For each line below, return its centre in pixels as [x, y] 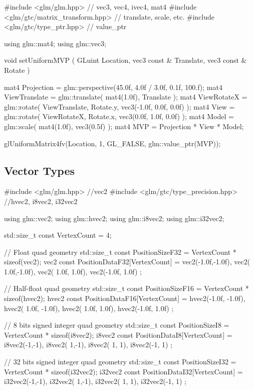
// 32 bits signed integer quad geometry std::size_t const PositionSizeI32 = [120, 362]
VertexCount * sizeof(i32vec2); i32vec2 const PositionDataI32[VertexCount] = [123, 371]
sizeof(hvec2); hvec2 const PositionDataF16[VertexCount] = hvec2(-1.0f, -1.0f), [125, 298]
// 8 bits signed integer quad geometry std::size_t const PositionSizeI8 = [117, 325]
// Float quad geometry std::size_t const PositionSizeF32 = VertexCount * [120, 252]
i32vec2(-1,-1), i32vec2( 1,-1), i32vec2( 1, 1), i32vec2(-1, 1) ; [95, 381]
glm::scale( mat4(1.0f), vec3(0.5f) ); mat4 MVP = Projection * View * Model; [124, 126]
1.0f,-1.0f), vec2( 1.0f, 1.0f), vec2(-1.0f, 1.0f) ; [73, 271]
